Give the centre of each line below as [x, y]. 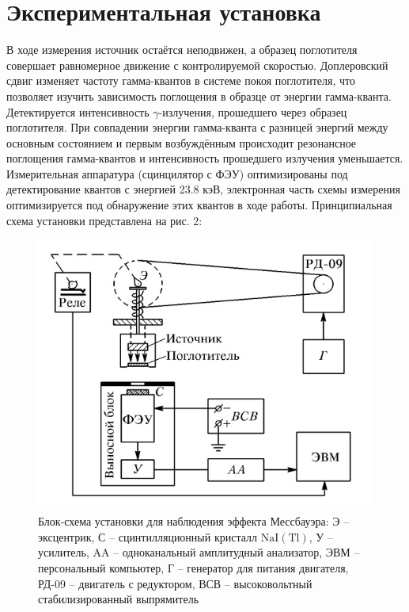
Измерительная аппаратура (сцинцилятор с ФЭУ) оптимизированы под [177, 173]
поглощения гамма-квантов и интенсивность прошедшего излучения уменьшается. [205, 158]
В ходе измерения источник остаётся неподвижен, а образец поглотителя [182, 50]
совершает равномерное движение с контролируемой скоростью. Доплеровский [197, 65]
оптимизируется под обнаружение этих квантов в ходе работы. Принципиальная [199, 205]
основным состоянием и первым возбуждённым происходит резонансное [182, 142]
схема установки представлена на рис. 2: [104, 220]
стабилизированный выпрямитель [119, 599]
